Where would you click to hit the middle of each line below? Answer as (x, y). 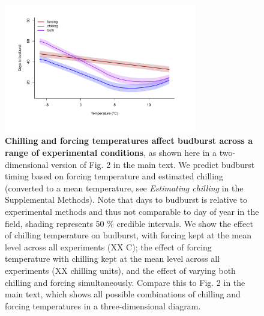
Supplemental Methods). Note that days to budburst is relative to (126, 200)
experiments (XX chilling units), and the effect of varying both (120, 270)
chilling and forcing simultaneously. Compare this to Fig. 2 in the (125, 282)
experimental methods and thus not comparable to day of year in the (132, 211)
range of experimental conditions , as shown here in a (111, 152)
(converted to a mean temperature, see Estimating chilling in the (124, 187)
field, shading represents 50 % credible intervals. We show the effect (129, 223)
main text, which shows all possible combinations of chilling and (123, 294)
